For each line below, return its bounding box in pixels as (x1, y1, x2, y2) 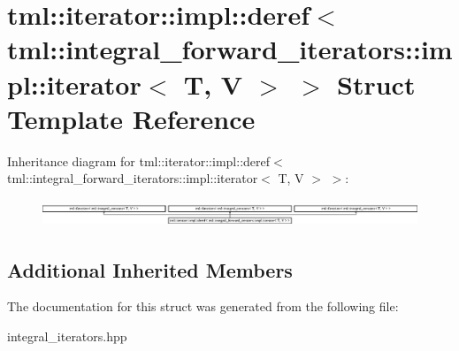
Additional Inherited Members (7, 256, 293, 283)
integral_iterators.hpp (7, 327, 127, 345)
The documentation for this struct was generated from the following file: (7, 297, 399, 316)
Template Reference (7, 100, 256, 136)
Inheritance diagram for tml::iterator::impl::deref (7, 151, 271, 170)
